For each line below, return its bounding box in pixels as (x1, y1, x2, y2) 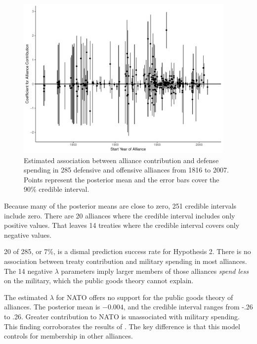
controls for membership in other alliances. (4, 331, 133, 341)
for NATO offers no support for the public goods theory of (56, 292, 233, 302)
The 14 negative (4, 265, 52, 276)
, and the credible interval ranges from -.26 (123, 301, 253, 312)
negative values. (4, 229, 52, 240)
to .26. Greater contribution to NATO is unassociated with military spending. (4, 311, 240, 321)
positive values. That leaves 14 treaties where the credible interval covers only (4, 220, 240, 230)
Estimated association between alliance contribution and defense (24, 155, 219, 165)
